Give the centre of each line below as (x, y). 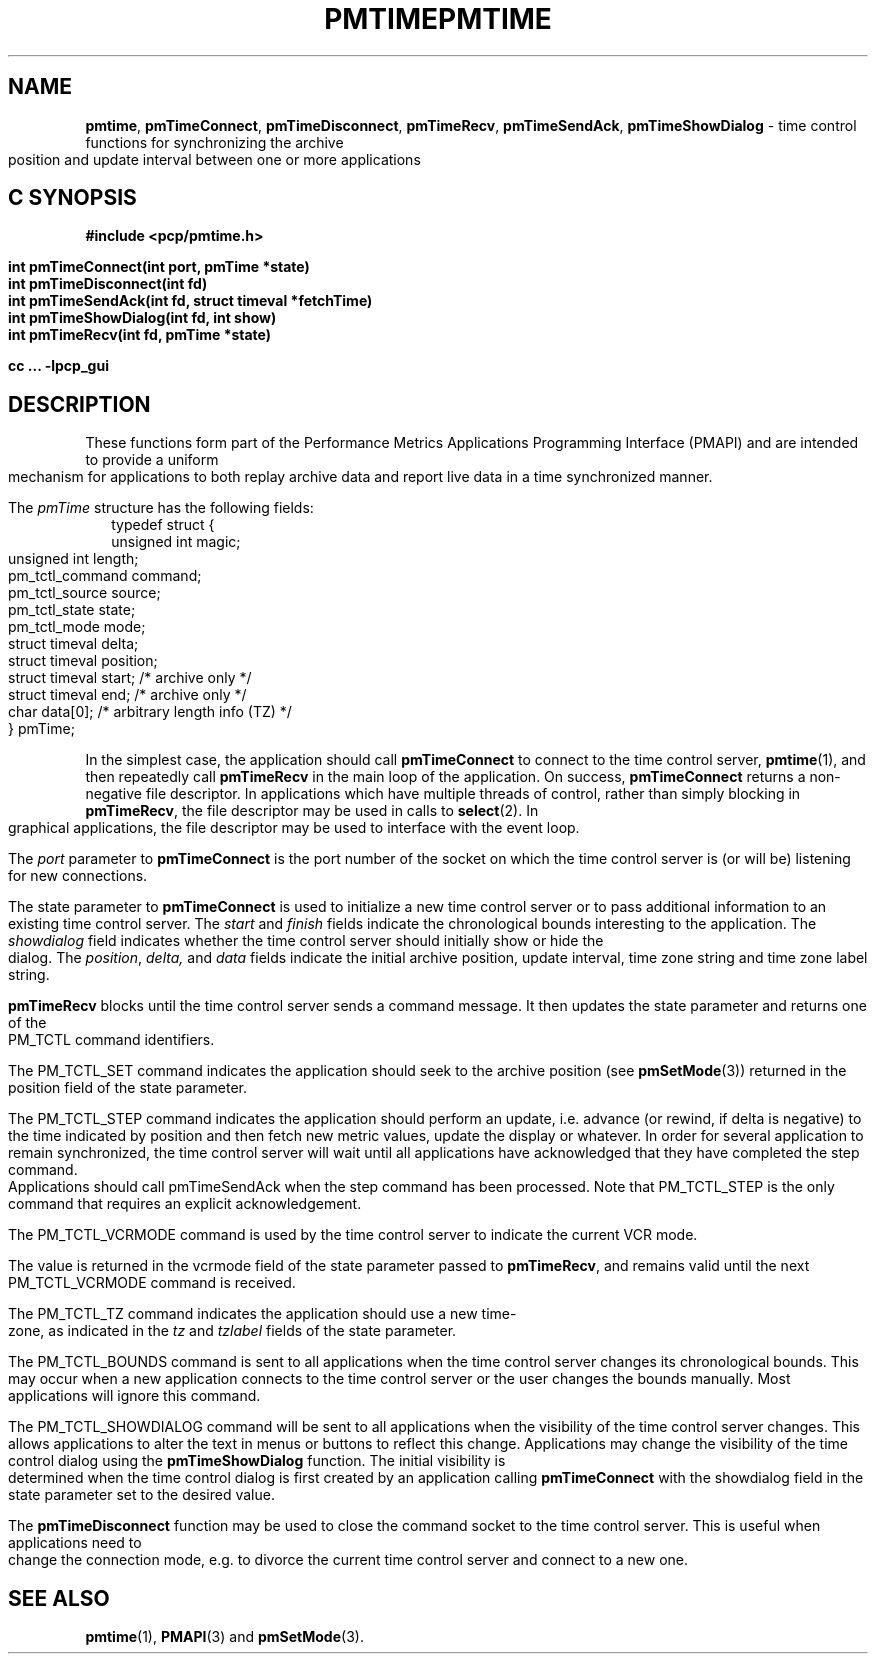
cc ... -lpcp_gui (58, 366)
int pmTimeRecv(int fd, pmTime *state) (140, 335)
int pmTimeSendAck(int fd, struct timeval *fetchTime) (190, 301)
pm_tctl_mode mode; (77, 627)
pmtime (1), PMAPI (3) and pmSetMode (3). (224, 1637)
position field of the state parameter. (128, 1088)
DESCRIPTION (79, 404)
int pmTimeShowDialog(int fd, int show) (142, 318)
